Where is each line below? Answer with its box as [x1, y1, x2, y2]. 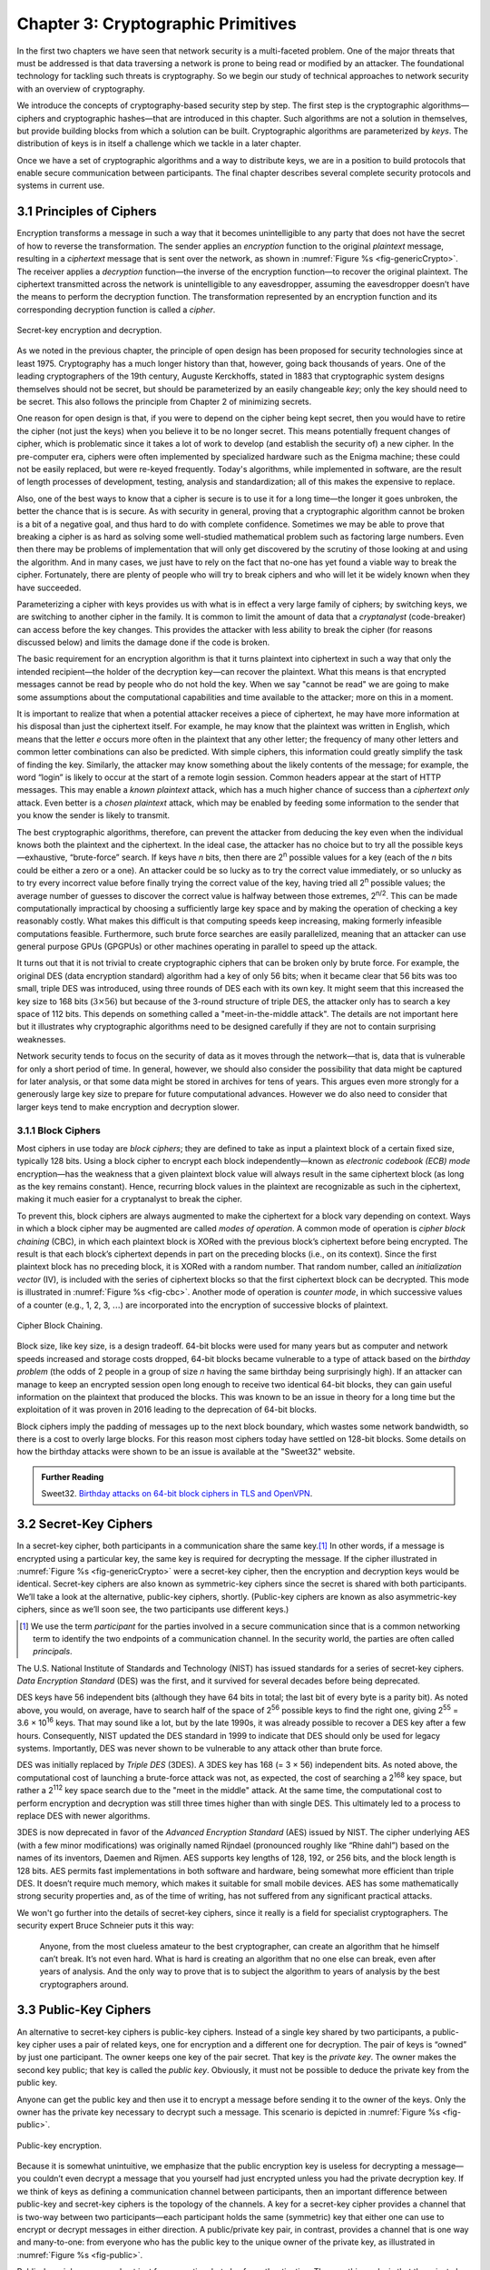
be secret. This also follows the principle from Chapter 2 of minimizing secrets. [16, 396, 312, 408]
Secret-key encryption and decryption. [16, 325, 162, 336]
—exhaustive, [16, 852, 68, 863]
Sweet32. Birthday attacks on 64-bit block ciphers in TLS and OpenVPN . [41, 1488, 313, 1499]
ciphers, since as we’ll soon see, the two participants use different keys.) [16, 1604, 289, 1615]
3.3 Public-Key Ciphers [16, 2002, 152, 2018]
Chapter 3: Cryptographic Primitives [16, 14, 297, 34]
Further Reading [41, 1471, 104, 1482]
